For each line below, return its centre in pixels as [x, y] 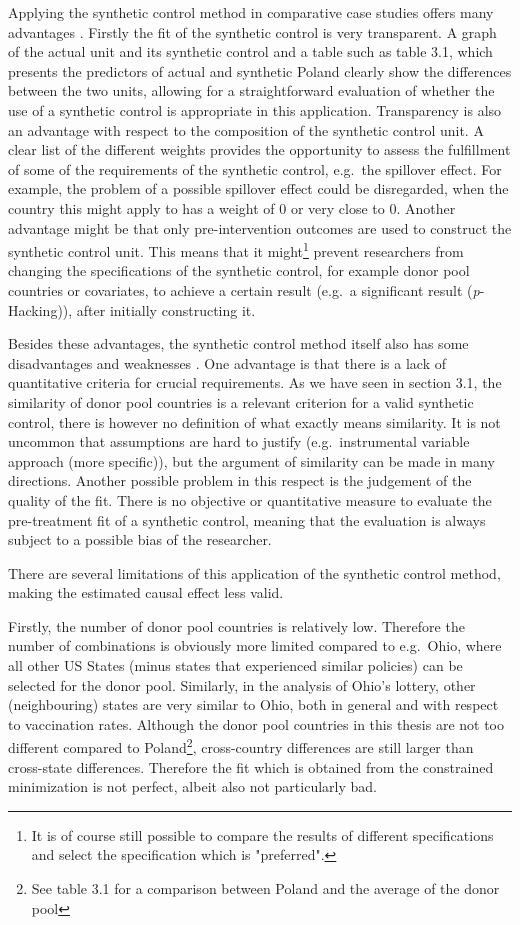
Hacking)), [40, 309]
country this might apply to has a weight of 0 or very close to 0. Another [232, 207]
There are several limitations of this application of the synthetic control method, [254, 572]
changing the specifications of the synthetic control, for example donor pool [239, 270]
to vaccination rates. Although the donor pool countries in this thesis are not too [256, 723]
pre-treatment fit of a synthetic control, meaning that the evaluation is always [247, 519]
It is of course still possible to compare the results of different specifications [262, 834]
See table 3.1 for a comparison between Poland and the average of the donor [265, 888]
